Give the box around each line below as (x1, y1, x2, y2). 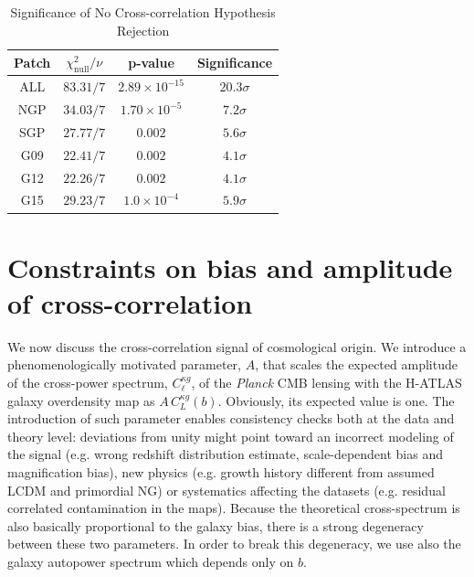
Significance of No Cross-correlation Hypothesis (10, 3, 276, 21)
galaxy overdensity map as (7, 390, 155, 410)
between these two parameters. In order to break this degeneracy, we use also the (7, 534, 461, 553)
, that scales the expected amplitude (255, 355, 458, 374)
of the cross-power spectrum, (7, 373, 168, 392)
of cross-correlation (7, 283, 253, 321)
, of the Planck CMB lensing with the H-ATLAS (191, 373, 462, 392)
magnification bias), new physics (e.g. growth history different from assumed (7, 463, 435, 482)
